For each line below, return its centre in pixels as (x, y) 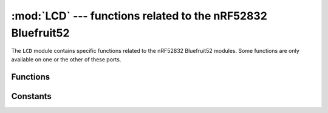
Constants (31, 96)
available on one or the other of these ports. (66, 59)
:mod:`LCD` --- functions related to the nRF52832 (139, 16)
